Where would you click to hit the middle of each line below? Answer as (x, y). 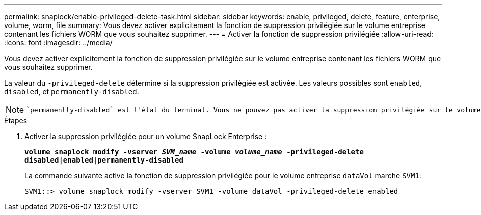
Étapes (16, 120)
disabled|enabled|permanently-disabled (104, 160)
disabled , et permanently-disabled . (72, 91)
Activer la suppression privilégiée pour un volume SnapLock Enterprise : (146, 136)
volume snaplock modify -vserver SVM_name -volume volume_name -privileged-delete (194, 152)
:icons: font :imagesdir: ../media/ (58, 43)
